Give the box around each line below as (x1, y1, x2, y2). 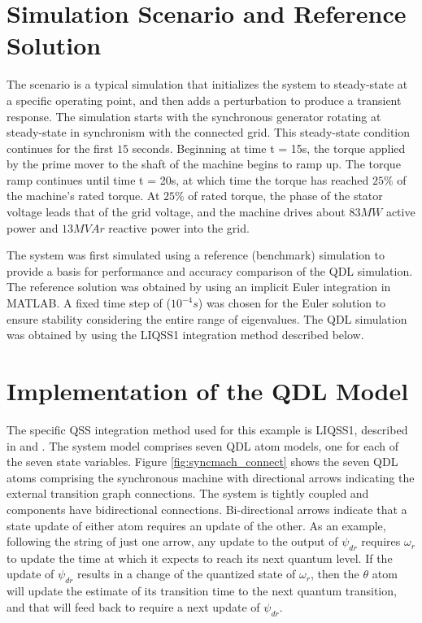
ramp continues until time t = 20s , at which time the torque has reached (7, 171, 369, 188)
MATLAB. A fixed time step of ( (7, 294, 171, 311)
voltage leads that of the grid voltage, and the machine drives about (7, 203, 346, 220)
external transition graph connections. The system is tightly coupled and (7, 485, 369, 502)
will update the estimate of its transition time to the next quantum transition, (7, 582, 397, 599)
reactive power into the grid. (108, 219, 250, 236)
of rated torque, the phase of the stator (188, 187, 383, 204)
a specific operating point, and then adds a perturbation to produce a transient (7, 91, 402, 108)
